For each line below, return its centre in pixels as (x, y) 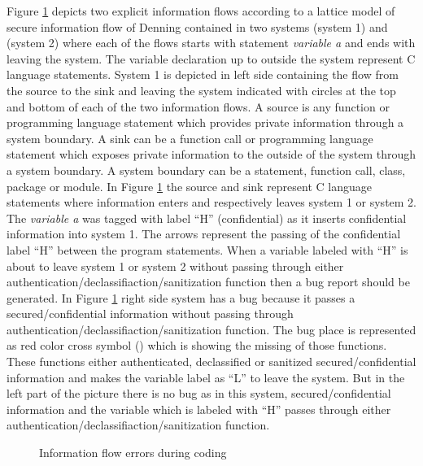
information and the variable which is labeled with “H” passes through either (199, 409)
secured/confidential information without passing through (150, 314)
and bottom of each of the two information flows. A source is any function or (198, 106)
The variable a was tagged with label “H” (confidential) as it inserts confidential (207, 218)
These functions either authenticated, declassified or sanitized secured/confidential (211, 361)
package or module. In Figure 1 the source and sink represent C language (189, 186)
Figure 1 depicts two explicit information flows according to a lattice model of (201, 11)
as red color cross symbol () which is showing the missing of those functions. (197, 345)
